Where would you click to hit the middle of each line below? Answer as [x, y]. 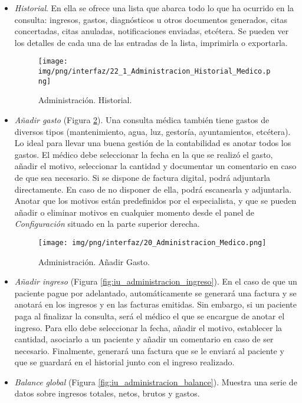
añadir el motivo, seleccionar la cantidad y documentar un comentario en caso [155, 166]
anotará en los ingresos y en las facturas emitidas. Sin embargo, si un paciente [156, 304]
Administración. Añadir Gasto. [94, 261]
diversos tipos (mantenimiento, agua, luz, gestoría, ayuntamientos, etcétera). [152, 131]
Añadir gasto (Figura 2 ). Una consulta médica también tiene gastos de [142, 119]
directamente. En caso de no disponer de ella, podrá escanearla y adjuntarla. [153, 189]
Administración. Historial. [85, 100]
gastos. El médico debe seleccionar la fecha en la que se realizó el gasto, [144, 154]
